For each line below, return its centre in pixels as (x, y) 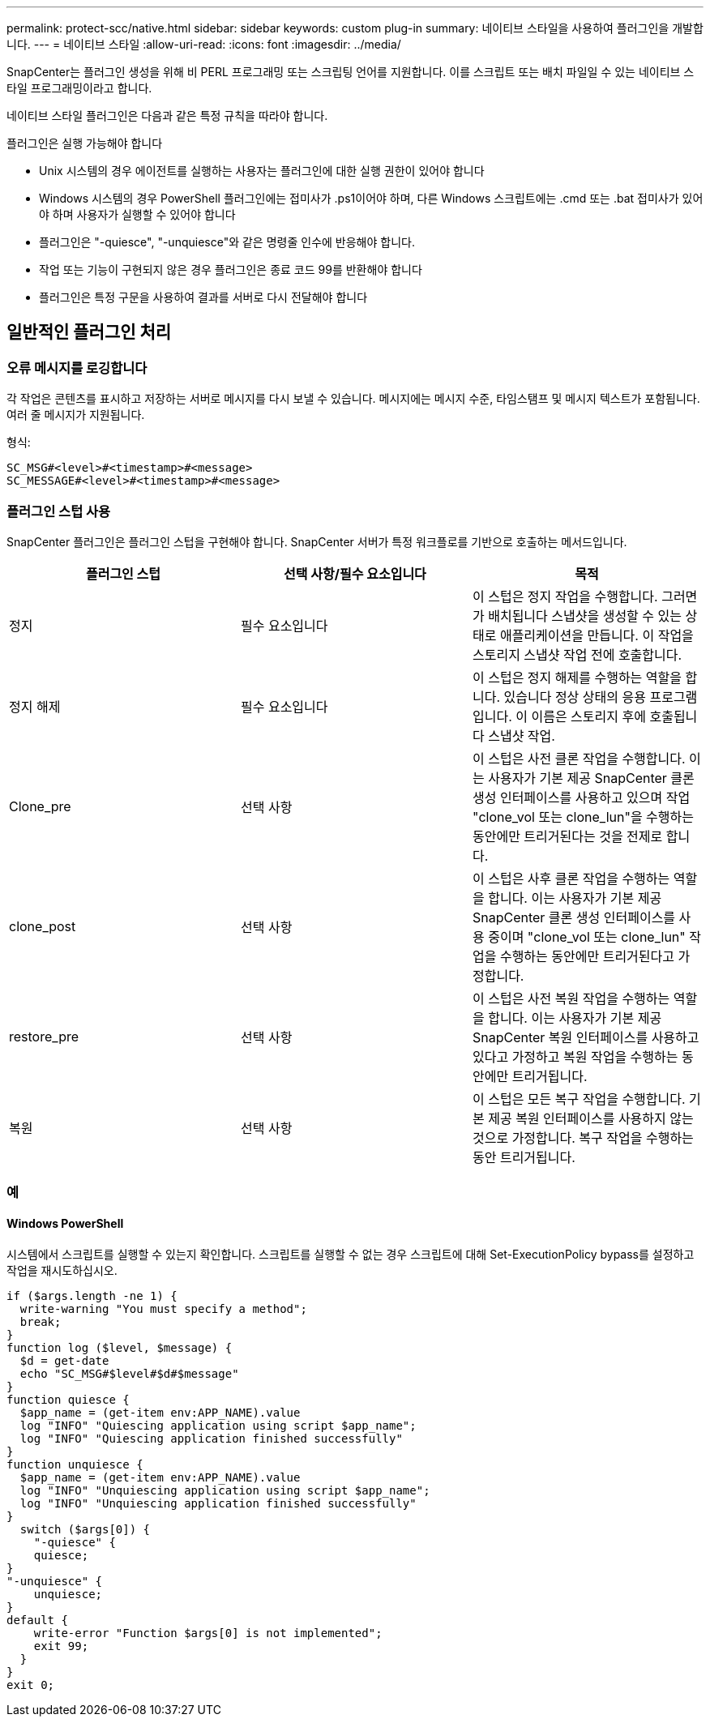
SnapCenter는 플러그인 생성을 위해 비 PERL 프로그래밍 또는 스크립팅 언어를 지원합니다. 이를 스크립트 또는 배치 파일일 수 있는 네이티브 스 (351, 72)
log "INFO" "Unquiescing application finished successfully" (218, 1503)
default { (37, 1620)
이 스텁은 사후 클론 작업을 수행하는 (571, 878)
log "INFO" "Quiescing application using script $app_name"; (218, 1425)
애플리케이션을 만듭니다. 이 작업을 (597, 635)
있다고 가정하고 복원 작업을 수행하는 (575, 1056)
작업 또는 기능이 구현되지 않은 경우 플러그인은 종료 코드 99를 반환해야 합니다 (231, 269)
